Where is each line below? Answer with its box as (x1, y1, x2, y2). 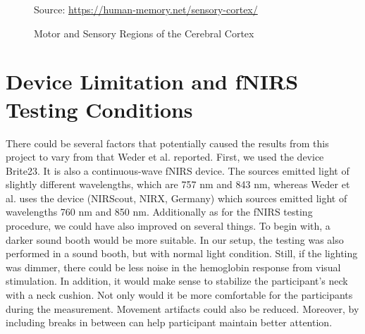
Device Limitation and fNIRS (6, 67, 299, 96)
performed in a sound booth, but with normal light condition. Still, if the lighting (6, 246, 358, 261)
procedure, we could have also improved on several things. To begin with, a (6, 218, 330, 233)
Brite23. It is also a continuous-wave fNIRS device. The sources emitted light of (6, 163, 349, 178)
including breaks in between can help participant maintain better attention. (6, 315, 333, 330)
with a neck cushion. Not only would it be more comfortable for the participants (6, 287, 353, 302)
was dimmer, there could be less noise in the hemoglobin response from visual (6, 259, 341, 274)
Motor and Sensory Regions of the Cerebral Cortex (34, 25, 254, 40)
